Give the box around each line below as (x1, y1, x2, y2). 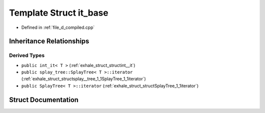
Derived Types (9, 52, 45, 59)
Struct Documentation (9, 95, 79, 104)
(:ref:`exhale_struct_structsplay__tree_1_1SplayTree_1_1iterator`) (21, 76, 146, 82)
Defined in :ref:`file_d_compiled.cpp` (21, 24, 95, 30)
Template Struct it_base (9, 7, 108, 18)
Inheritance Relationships (9, 37, 89, 45)
